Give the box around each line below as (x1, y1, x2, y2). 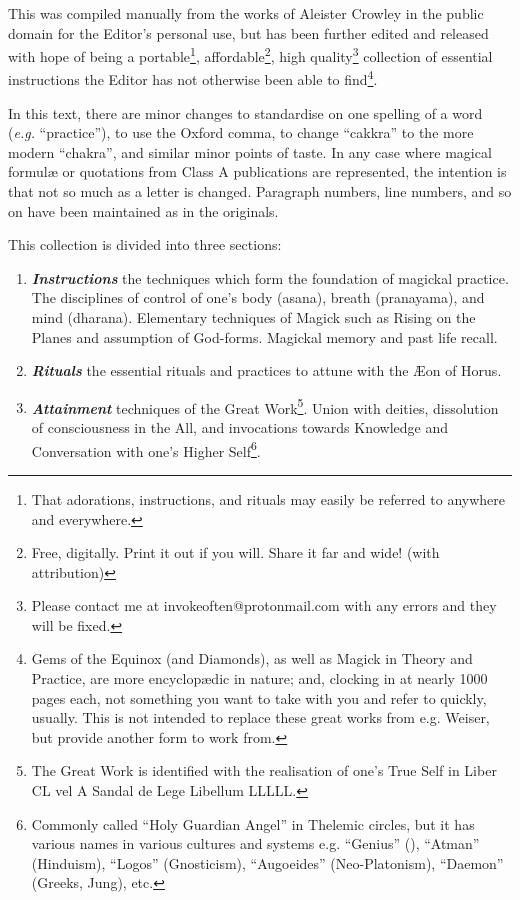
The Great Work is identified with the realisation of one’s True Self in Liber (31, 760, 497, 781)
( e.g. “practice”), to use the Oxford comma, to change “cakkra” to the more (8, 122, 474, 143)
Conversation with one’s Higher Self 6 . (31, 437, 261, 461)
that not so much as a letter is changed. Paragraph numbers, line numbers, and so (8, 181, 512, 202)
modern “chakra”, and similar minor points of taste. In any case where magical (8, 141, 492, 162)
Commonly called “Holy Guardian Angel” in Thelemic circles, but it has (31, 813, 475, 834)
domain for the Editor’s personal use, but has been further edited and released (8, 22, 489, 43)
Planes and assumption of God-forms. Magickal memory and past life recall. (31, 326, 498, 347)
